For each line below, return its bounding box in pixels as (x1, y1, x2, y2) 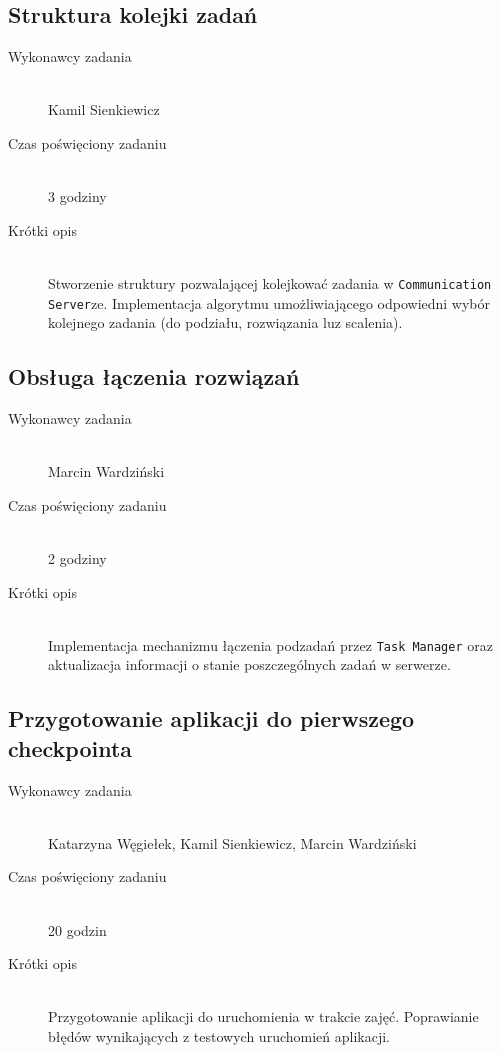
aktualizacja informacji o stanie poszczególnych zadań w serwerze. (48, 654, 451, 675)
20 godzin (48, 919, 107, 940)
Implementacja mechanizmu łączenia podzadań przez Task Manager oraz (48, 634, 493, 655)
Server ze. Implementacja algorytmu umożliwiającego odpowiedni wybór (48, 292, 491, 313)
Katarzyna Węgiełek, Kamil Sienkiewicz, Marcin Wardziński (48, 832, 417, 853)
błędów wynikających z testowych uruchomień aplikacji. (48, 1026, 390, 1046)
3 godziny (48, 186, 107, 207)
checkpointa (8, 732, 133, 763)
